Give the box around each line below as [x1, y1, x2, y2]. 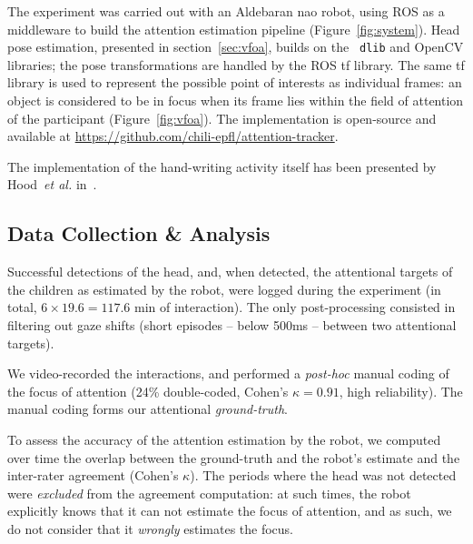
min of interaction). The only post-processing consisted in [134, 297, 456, 317]
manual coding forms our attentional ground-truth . [7, 399, 288, 418]
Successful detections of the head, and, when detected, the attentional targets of [7, 262, 453, 281]
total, [7, 297, 37, 317]
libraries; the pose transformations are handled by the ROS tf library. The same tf [7, 55, 465, 74]
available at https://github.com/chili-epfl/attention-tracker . [7, 126, 339, 146]
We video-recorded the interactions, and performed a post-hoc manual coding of [7, 364, 449, 383]
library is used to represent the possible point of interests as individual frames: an [7, 73, 462, 92]
